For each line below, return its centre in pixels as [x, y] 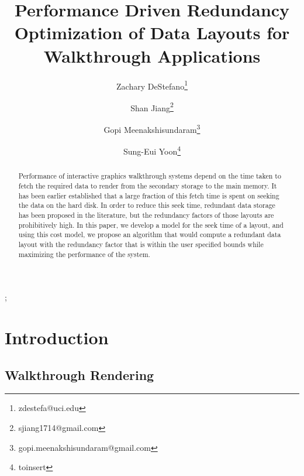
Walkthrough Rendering [80, 374]
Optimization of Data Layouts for [152, 32]
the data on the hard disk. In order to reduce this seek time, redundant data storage [147, 205]
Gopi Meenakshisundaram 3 [152, 129]
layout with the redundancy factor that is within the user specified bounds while [141, 244]
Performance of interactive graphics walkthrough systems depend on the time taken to [150, 176]
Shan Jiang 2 [152, 107]
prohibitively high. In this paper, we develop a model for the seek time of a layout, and [151, 225]
